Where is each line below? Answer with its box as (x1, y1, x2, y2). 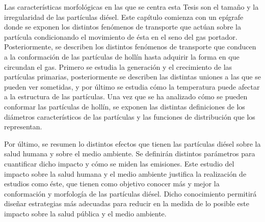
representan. (4, 121, 42, 132)
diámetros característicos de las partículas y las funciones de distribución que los (4, 111, 255, 122)
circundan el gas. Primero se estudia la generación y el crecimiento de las (4, 61, 232, 72)
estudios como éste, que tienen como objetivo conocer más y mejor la (4, 178, 220, 189)
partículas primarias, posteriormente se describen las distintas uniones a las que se (4, 71, 261, 82)
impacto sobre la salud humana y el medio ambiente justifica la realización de (4, 168, 247, 179)
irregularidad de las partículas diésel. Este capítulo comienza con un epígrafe (4, 11, 244, 22)
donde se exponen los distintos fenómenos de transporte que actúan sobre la (4, 21, 241, 32)
